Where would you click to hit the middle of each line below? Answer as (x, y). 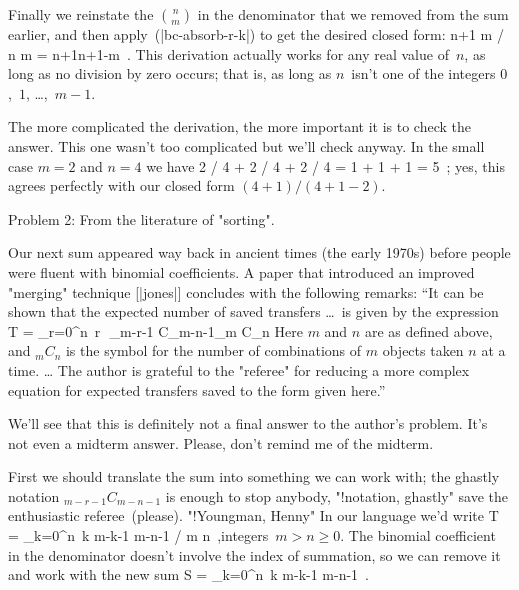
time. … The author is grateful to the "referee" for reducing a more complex (239, 369)
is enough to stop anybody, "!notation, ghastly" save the (336, 495)
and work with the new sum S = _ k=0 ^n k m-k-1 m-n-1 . (189, 574)
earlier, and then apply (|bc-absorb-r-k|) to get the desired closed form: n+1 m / (256, 34)
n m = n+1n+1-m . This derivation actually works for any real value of (228, 53)
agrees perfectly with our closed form (121, 185)
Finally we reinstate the (81, 14)
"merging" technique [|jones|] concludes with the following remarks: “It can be (246, 291)
